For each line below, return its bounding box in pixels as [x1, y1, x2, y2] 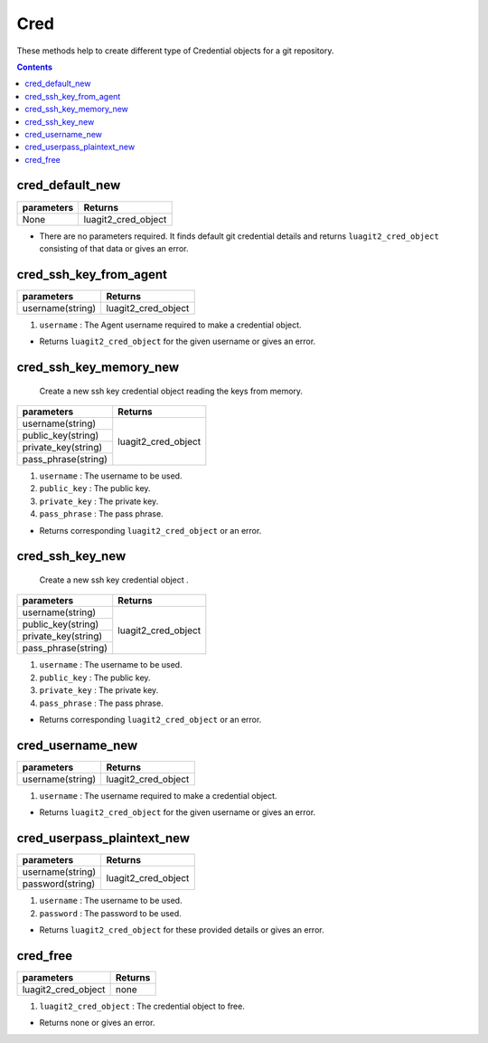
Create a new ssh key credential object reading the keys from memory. [39, 385, 303, 396]
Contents [16, 62, 53, 72]
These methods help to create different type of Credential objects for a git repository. [16, 45, 334, 56]
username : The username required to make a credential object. [39, 790, 277, 801]
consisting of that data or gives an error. [39, 242, 189, 253]
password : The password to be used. [39, 907, 183, 918]
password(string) [22, 877, 96, 890]
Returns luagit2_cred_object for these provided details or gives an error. [39, 924, 324, 935]
